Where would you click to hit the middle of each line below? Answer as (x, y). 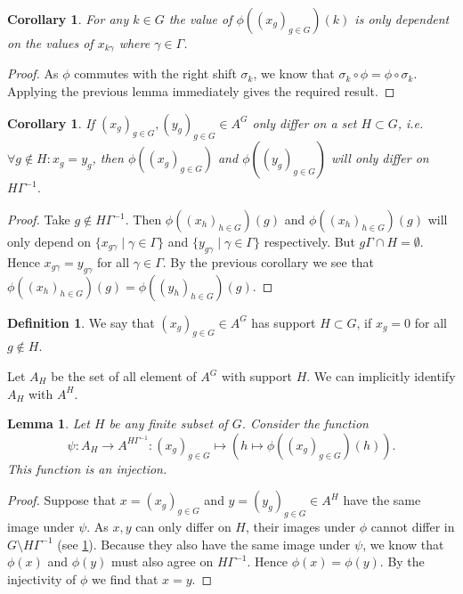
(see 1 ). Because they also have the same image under (204, 544)
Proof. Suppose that (62, 500)
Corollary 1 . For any (68, 19)
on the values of (50, 43)
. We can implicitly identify (381, 376)
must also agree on (162, 561)
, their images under (301, 527)
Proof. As (33, 73)
